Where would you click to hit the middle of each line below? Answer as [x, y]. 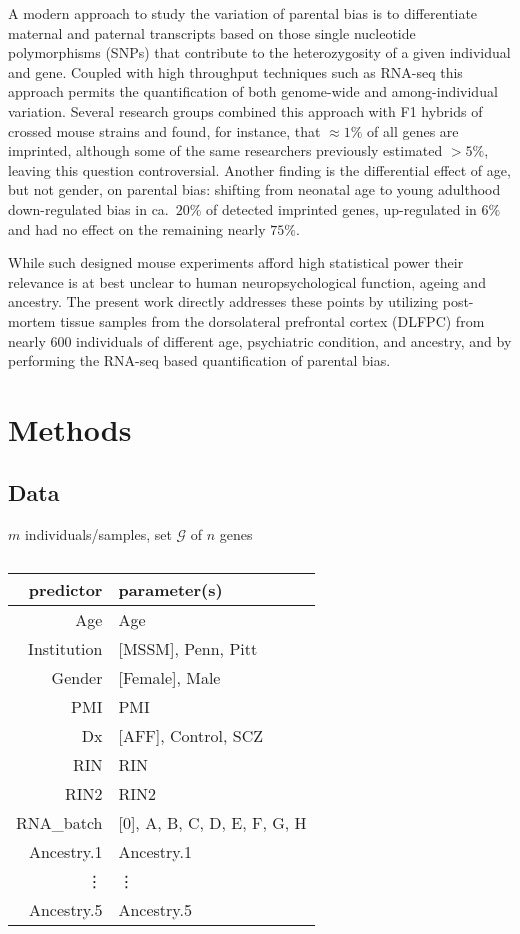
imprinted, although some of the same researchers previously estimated [225, 150]
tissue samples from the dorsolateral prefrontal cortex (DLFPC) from [272, 320]
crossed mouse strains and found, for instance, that [164, 130]
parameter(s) [170, 589]
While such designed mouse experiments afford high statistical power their [236, 262]
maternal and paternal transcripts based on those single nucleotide [212, 32]
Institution [65, 648]
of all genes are [413, 130]
